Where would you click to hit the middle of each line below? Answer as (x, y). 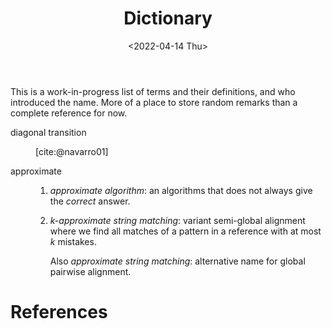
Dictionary (168, 18)
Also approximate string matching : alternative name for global (177, 261)
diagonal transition (48, 132)
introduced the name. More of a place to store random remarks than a (154, 102)
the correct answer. (90, 201)
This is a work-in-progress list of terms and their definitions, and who (153, 91)
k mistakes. (73, 241)
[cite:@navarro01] (72, 151)
